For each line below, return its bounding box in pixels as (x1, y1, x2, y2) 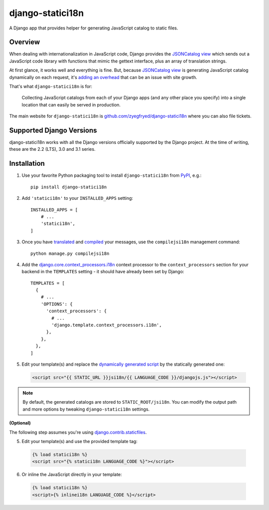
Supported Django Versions (9, 126, 97, 134)
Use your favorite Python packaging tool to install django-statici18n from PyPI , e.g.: (21, 172, 202, 178)
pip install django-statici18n (30, 184, 107, 190)
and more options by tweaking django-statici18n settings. (22, 406, 150, 412)
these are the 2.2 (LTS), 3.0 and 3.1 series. (9, 146, 96, 152)
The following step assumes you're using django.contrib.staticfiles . (9, 429, 147, 435)
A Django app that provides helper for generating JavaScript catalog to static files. (9, 25, 178, 31)
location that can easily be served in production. (21, 101, 121, 107)
